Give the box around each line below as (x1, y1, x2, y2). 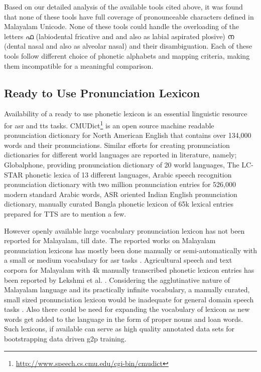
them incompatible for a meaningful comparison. (4, 60, 154, 71)
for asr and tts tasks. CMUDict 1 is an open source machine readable (4, 118, 214, 130)
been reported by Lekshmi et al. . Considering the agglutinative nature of (4, 274, 230, 285)
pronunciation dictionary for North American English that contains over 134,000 (4, 130, 251, 140)
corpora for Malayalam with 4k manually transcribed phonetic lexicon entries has (4, 264, 254, 275)
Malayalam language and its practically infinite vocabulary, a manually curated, (4, 284, 250, 295)
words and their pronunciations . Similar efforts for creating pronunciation (4, 139, 230, 150)
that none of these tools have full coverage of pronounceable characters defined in (4, 11, 254, 22)
